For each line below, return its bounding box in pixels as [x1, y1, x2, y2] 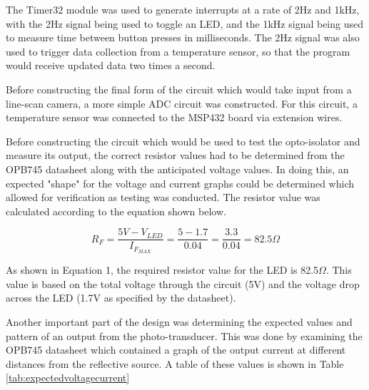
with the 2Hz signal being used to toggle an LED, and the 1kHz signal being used [6, 16, 364, 31]
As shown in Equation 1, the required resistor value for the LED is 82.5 [6, 262, 319, 277]
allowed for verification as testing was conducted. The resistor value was [6, 190, 320, 205]
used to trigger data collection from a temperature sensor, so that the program [6, 43, 350, 58]
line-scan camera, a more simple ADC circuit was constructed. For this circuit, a [6, 96, 358, 111]
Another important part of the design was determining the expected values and [6, 314, 353, 329]
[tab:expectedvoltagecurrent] [6, 370, 130, 385]
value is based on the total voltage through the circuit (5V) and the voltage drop [6, 276, 360, 291]
